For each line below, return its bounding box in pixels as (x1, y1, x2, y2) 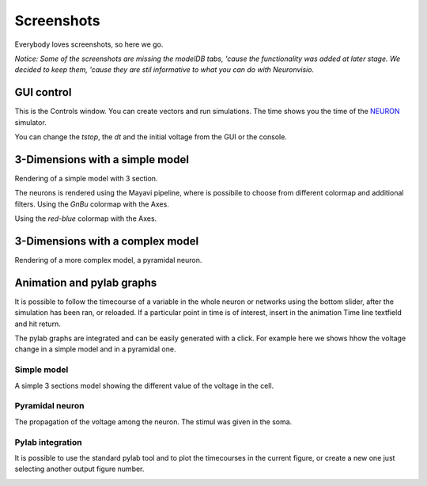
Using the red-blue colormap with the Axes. (14, 214, 157, 223)
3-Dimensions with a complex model (14, 234, 199, 248)
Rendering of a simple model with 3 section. (14, 173, 158, 183)
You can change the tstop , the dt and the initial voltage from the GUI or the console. (14, 132, 288, 142)
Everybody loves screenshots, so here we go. (14, 40, 164, 49)
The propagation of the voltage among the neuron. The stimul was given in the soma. (14, 416, 293, 427)
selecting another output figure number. (14, 464, 145, 474)
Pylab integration (14, 436, 82, 447)
